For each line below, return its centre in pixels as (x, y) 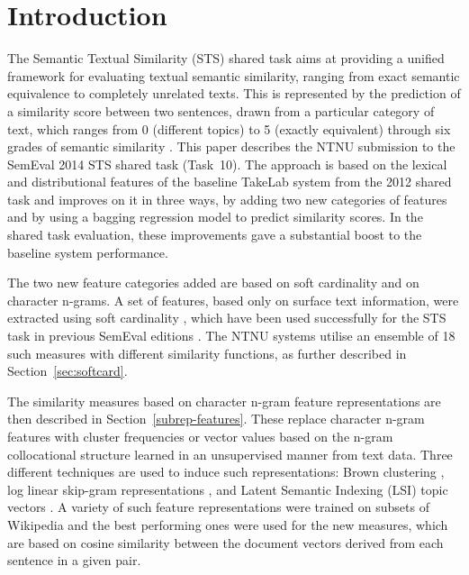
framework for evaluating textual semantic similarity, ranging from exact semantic (234, 75)
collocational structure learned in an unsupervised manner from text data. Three (230, 454)
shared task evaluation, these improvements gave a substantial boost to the (215, 235)
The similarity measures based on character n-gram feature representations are (224, 401)
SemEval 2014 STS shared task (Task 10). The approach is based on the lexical (227, 164)
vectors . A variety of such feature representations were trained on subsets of (218, 507)
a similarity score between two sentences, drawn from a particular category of (221, 110)
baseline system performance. (88, 252)
